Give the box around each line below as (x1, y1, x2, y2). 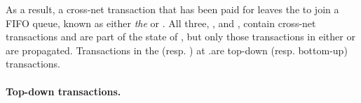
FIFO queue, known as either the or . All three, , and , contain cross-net (6, 15, 316, 30)
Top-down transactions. (6, 84, 121, 98)
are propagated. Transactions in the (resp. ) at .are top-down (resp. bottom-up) (6, 42, 348, 57)
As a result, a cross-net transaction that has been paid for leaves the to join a (6, 2, 339, 16)
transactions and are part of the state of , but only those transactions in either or (6, 29, 355, 44)
